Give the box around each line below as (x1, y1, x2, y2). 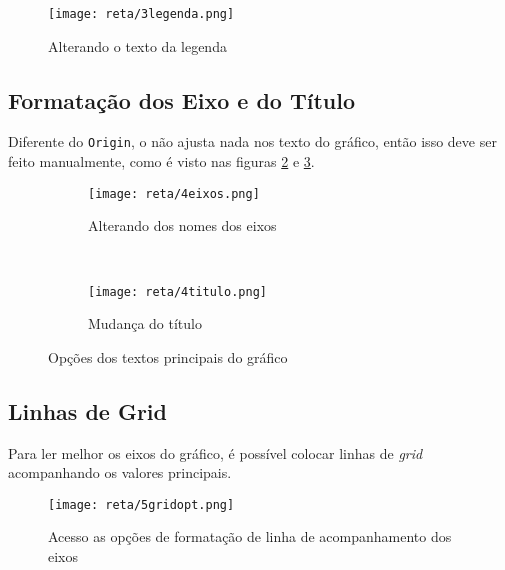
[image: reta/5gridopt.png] (48, 497, 235, 512)
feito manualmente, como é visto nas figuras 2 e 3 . (8, 151, 315, 172)
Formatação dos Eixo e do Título (8, 84, 356, 115)
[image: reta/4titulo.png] (88, 284, 267, 299)
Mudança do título (88, 313, 202, 334)
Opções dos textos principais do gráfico (48, 346, 288, 367)
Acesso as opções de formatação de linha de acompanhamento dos (48, 526, 452, 547)
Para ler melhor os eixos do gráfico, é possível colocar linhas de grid (8, 442, 423, 463)
